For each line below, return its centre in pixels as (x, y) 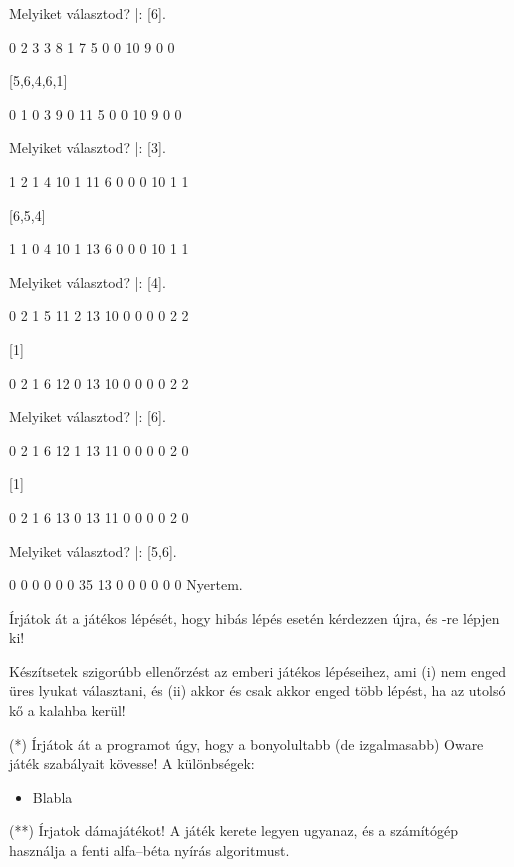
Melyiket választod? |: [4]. (87, 281)
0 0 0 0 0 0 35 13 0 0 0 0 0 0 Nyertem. (126, 584)
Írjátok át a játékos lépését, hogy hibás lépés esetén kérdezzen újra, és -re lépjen (254, 617)
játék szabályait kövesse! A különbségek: (132, 763)
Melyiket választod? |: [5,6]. (93, 550)
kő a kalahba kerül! (67, 710)
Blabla (52, 796)
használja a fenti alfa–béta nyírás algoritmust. (149, 850)
